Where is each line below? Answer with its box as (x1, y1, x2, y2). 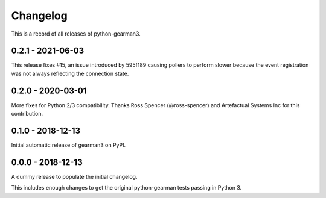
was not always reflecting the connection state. (11, 70, 129, 77)
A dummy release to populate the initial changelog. (11, 173, 138, 180)
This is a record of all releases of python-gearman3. (11, 30, 141, 37)
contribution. (11, 110, 43, 117)
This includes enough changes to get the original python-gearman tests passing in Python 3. (11, 184, 242, 191)
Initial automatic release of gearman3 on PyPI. (11, 141, 126, 149)
